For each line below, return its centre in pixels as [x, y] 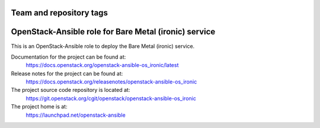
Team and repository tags [59, 13]
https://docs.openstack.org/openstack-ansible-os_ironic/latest [102, 65]
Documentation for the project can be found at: [68, 57]
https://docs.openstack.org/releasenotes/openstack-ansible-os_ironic [111, 82]
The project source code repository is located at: [71, 90]
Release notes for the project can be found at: [67, 73]
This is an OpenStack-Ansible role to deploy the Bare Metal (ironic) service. [103, 46]
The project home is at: [39, 107]
